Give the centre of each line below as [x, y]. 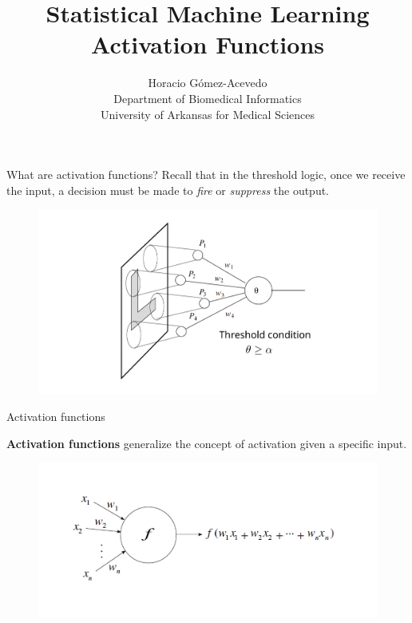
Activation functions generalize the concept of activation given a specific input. [207, 443]
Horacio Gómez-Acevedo [208, 83]
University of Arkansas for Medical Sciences [208, 114]
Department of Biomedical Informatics [208, 98]
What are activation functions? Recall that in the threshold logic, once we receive [206, 175]
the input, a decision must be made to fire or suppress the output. [168, 190]
